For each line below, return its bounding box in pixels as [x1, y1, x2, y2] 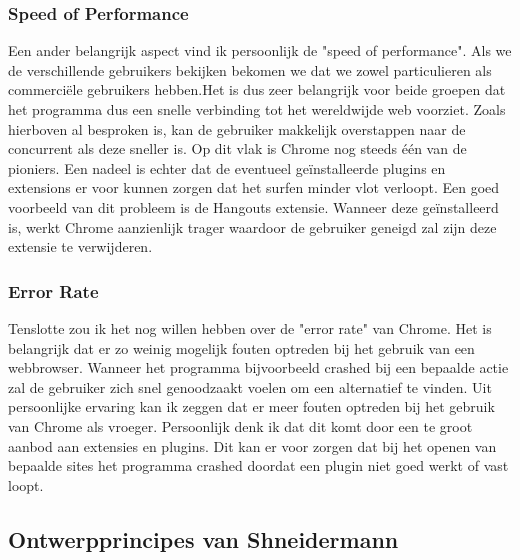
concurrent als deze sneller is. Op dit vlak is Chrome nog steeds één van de [8, 138, 467, 159]
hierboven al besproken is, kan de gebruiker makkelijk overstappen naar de [8, 118, 466, 139]
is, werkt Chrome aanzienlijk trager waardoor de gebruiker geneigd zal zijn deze [8, 216, 497, 237]
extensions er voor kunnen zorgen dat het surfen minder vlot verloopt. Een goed [8, 177, 500, 198]
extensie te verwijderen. [8, 236, 153, 257]
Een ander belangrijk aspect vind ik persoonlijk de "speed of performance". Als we [8, 40, 512, 61]
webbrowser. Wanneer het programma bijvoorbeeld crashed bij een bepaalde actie [8, 357, 509, 378]
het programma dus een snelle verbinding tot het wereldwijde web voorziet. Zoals [8, 99, 506, 119]
